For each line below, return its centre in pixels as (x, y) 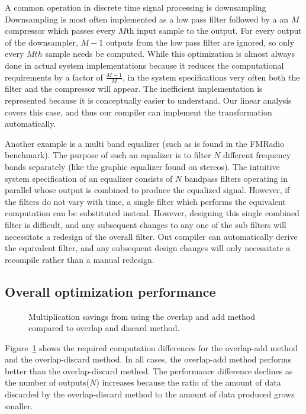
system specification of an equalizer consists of (89, 178)
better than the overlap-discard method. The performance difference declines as (149, 370)
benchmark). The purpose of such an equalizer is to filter (108, 155)
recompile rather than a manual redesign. (80, 259)
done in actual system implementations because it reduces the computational (144, 65)
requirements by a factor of (54, 77)
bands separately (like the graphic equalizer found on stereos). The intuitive (142, 166)
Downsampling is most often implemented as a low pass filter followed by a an (146, 19)
